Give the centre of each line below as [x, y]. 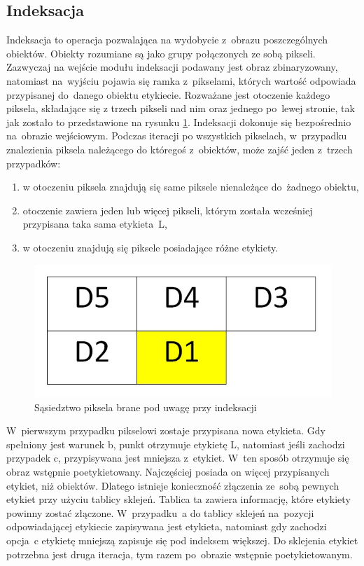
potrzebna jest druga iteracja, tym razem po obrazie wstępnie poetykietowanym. [180, 554]
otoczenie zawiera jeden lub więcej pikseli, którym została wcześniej [168, 210]
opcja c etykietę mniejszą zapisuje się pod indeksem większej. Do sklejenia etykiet [182, 540]
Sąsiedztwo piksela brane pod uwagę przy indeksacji [146, 407]
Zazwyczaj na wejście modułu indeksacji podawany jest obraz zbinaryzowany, [172, 67]
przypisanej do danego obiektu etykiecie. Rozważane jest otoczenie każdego [168, 94]
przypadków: [34, 163]
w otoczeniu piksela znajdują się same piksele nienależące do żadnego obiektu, [191, 187]
